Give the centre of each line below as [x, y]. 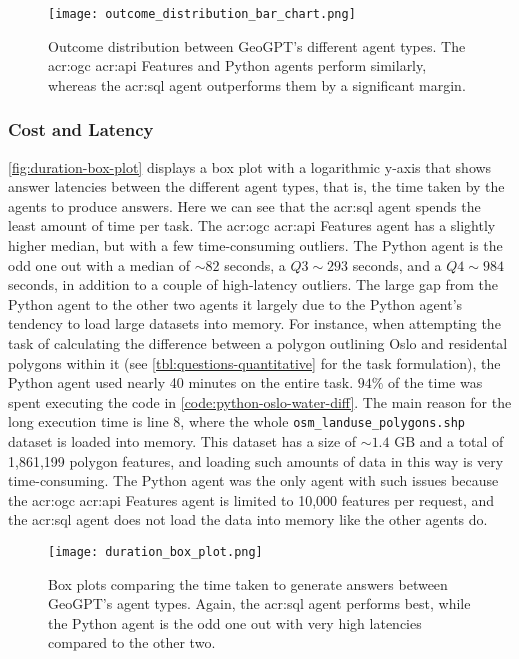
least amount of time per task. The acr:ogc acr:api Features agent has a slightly [252, 225]
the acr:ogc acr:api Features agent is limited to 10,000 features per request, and [251, 499]
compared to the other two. [132, 642]
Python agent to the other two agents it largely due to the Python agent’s [235, 303]
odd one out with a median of [99, 264]
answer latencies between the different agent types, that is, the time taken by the [256, 186]
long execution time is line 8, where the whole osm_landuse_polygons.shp [236, 421]
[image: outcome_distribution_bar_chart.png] [202, 14]
